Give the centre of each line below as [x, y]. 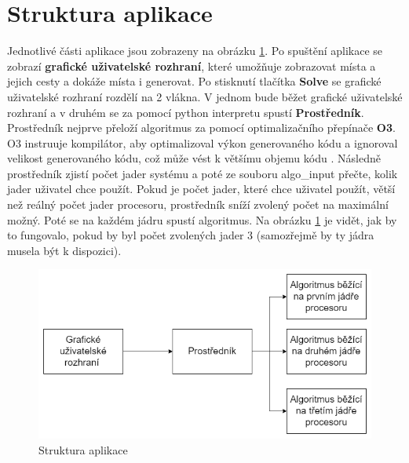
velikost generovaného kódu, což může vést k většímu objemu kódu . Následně [194, 158]
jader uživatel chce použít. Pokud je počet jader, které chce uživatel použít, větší [201, 189]
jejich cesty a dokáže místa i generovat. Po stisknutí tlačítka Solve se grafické [194, 81]
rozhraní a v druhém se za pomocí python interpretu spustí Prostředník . [186, 112]
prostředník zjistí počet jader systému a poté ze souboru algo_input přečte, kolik [203, 173]
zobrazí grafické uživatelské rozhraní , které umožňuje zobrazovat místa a [192, 66]
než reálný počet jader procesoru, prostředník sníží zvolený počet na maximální [198, 204]
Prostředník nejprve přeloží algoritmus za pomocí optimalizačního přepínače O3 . [201, 128]
